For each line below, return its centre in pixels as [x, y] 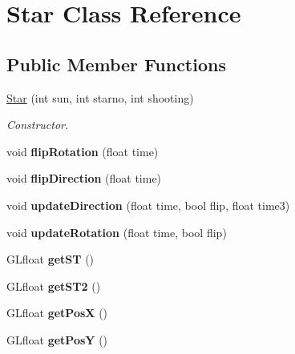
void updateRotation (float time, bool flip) [117, 232]
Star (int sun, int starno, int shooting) [100, 97]
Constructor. [38, 125]
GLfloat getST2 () [54, 286]
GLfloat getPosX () [57, 313]
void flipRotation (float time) [83, 151]
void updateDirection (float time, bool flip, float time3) [148, 205]
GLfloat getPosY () [57, 339]
